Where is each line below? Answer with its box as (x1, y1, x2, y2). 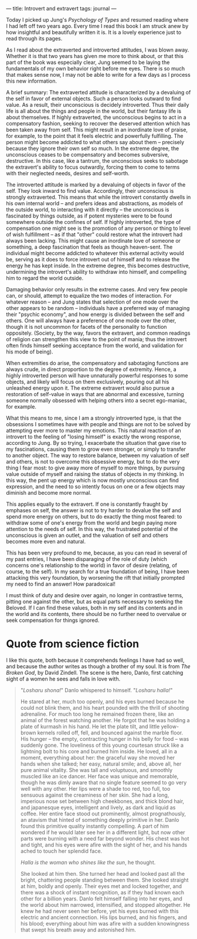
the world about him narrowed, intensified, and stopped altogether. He (20, 901, 191, 908)
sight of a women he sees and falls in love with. (6, 675, 121, 682)
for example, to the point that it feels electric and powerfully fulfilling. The (6, 132, 184, 140)
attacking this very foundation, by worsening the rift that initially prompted (6, 574, 185, 581)
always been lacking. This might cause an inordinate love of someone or (6, 237, 181, 244)
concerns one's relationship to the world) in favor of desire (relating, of (6, 562, 178, 569)
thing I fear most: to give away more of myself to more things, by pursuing (6, 464, 185, 471)
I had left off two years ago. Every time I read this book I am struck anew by (6, 23, 189, 29)
